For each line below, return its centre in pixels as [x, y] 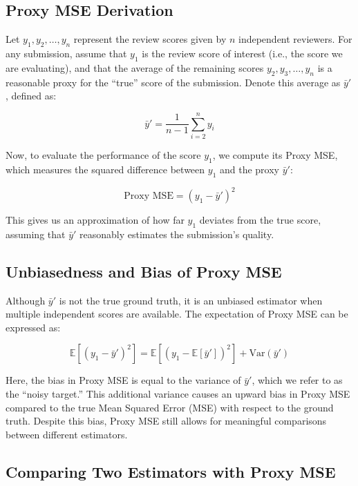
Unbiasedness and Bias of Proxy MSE [144, 271]
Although [26, 300]
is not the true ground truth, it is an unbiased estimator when [191, 300]
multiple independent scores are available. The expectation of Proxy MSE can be [177, 314]
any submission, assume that [66, 53]
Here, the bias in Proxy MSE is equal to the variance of [123, 380]
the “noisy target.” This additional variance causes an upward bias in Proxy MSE [178, 393]
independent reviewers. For [295, 39]
